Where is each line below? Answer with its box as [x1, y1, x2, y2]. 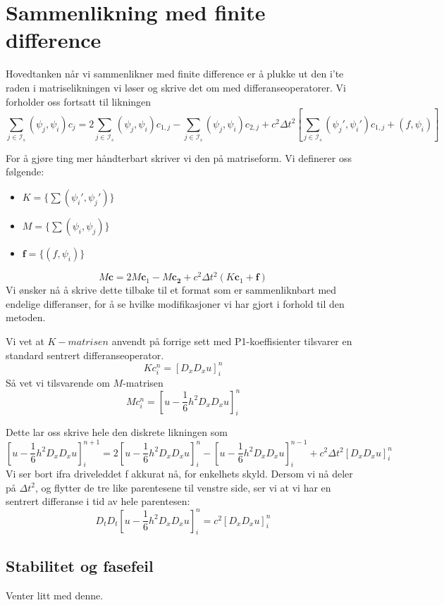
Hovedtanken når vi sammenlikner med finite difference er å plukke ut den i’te [6, 66, 344, 81]
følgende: [6, 164, 44, 179]
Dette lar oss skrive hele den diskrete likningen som [6, 425, 228, 439]
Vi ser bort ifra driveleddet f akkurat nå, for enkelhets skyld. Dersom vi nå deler [6, 466, 353, 481]
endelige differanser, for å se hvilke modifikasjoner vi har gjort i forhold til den [6, 296, 345, 311]
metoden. [6, 310, 46, 325]
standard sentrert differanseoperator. [6, 347, 164, 362]
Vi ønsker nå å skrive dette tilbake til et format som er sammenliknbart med [6, 282, 337, 297]
